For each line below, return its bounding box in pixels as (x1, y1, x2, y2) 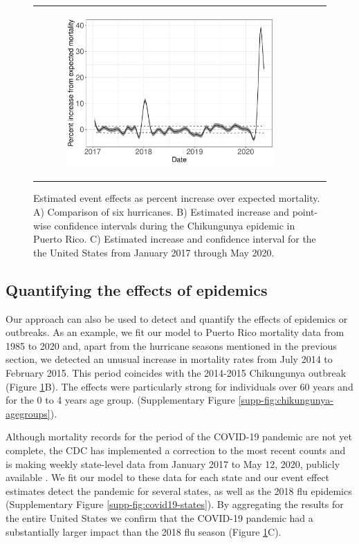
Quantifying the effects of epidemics (6, 279, 268, 300)
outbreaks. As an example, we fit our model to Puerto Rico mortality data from (6, 325, 344, 339)
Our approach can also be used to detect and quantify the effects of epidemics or (6, 311, 348, 326)
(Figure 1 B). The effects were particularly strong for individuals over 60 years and (6, 379, 353, 393)
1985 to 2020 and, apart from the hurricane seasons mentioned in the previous (6, 338, 337, 353)
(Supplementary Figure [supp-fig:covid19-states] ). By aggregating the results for (6, 497, 344, 512)
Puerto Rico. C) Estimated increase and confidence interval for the (33, 232, 316, 246)
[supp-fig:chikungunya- (238, 393, 333, 407)
